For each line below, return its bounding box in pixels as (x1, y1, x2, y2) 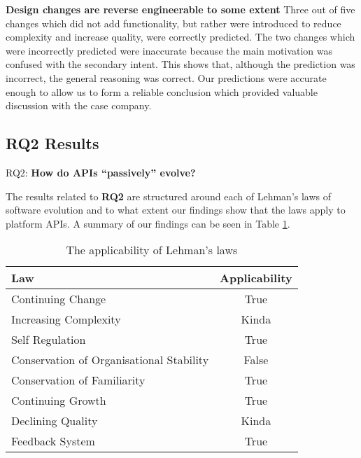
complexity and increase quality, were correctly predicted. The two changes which (6, 29, 355, 44)
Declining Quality (11, 412, 98, 429)
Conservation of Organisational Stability (11, 352, 209, 368)
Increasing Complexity (11, 311, 121, 328)
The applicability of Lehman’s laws (66, 242, 238, 258)
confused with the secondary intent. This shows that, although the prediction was (6, 57, 355, 71)
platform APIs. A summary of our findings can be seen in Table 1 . (6, 216, 290, 230)
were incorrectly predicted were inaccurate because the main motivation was (6, 43, 332, 57)
